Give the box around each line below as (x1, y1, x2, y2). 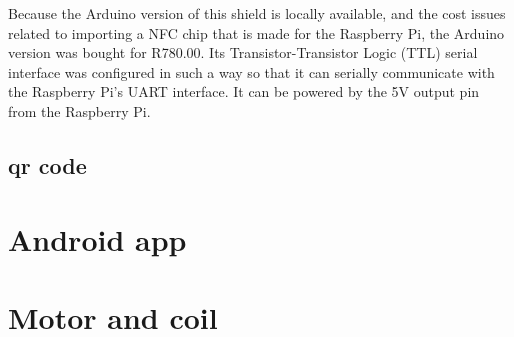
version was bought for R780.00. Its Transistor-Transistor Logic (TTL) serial (8, 42, 478, 63)
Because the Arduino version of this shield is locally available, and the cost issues (8, 3, 506, 23)
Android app (8, 218, 187, 259)
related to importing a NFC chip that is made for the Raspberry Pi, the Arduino (8, 22, 505, 43)
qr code (8, 149, 87, 180)
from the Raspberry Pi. (8, 100, 151, 121)
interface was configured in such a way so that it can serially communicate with (8, 61, 495, 82)
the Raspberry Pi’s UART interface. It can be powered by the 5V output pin (8, 81, 480, 102)
